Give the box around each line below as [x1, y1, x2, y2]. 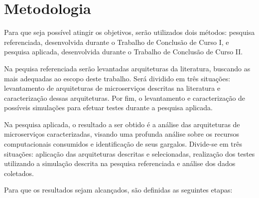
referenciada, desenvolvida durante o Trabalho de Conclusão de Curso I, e [4, 36, 229, 47]
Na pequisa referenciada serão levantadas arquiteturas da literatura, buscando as [4, 63, 251, 73]
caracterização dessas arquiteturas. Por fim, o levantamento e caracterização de [4, 92, 246, 103]
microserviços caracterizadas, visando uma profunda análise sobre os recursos [4, 129, 239, 139]
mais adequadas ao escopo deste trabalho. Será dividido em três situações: [4, 73, 231, 83]
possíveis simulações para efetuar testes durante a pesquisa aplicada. [4, 102, 213, 113]
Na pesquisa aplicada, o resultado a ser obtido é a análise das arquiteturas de [4, 119, 240, 129]
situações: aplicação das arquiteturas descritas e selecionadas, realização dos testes [4, 148, 255, 159]
